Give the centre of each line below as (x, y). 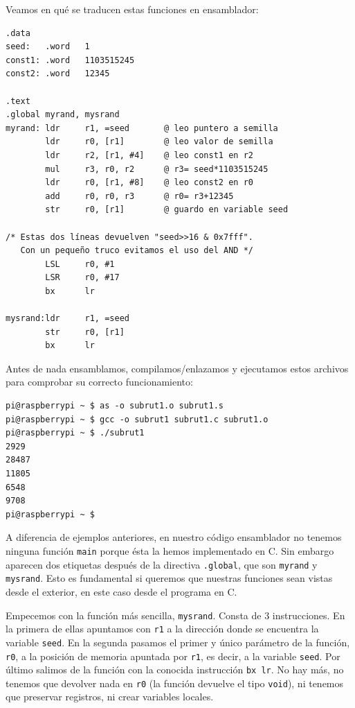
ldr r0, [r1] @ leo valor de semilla (159, 142)
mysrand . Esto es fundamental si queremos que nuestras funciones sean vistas (169, 578)
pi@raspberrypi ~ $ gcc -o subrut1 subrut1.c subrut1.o (137, 419)
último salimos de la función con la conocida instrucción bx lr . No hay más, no (175, 670)
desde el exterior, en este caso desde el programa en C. (121, 591)
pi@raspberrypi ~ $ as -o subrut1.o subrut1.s (115, 406)
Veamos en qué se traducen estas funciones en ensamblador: (132, 9)
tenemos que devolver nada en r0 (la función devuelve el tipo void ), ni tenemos (175, 683)
